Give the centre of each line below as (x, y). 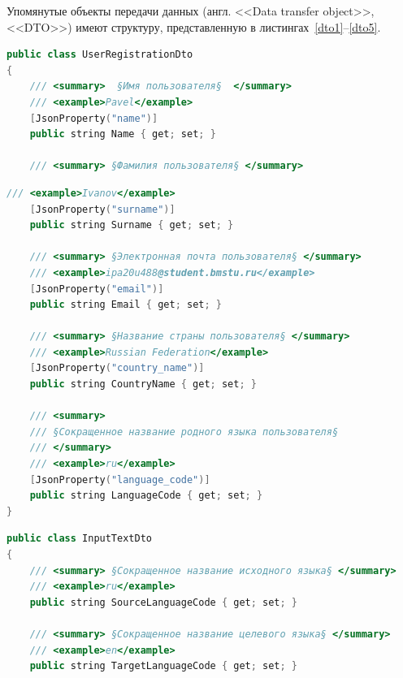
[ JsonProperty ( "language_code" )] (120, 479)
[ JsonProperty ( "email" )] (97, 289)
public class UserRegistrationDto (100, 55)
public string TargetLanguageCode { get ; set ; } (164, 666)
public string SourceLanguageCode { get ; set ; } (164, 602)
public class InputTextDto (79, 539)
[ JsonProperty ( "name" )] (94, 118)
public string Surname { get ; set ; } (132, 225)
